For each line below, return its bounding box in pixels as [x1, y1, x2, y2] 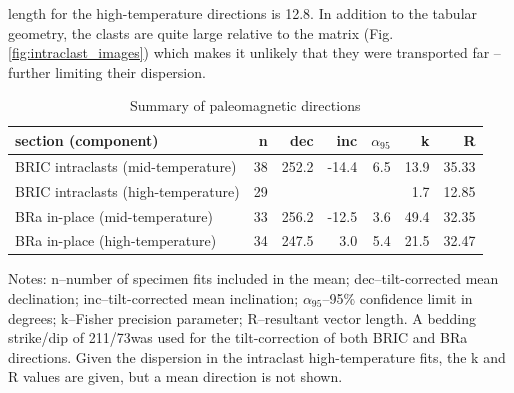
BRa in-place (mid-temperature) [15, 205, 214, 226]
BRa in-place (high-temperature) [15, 230, 217, 251]
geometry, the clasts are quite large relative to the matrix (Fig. [8, 22, 394, 43]
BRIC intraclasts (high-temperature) [15, 180, 240, 201]
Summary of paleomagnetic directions [130, 95, 361, 116]
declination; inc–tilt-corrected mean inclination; [8, 288, 299, 309]
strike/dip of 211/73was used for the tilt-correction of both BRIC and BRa [8, 327, 468, 348]
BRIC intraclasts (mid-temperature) [15, 155, 237, 176]
